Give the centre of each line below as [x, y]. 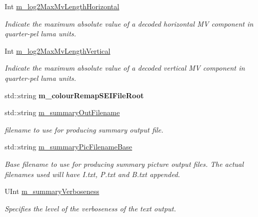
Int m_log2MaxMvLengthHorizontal [62, 6]
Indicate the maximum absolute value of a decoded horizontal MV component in [129, 23]
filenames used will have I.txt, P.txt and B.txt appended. [92, 174]
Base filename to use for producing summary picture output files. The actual [124, 164]
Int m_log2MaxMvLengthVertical [58, 50]
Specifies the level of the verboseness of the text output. [90, 208]
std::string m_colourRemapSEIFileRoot [74, 95]
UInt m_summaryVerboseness [52, 191]
